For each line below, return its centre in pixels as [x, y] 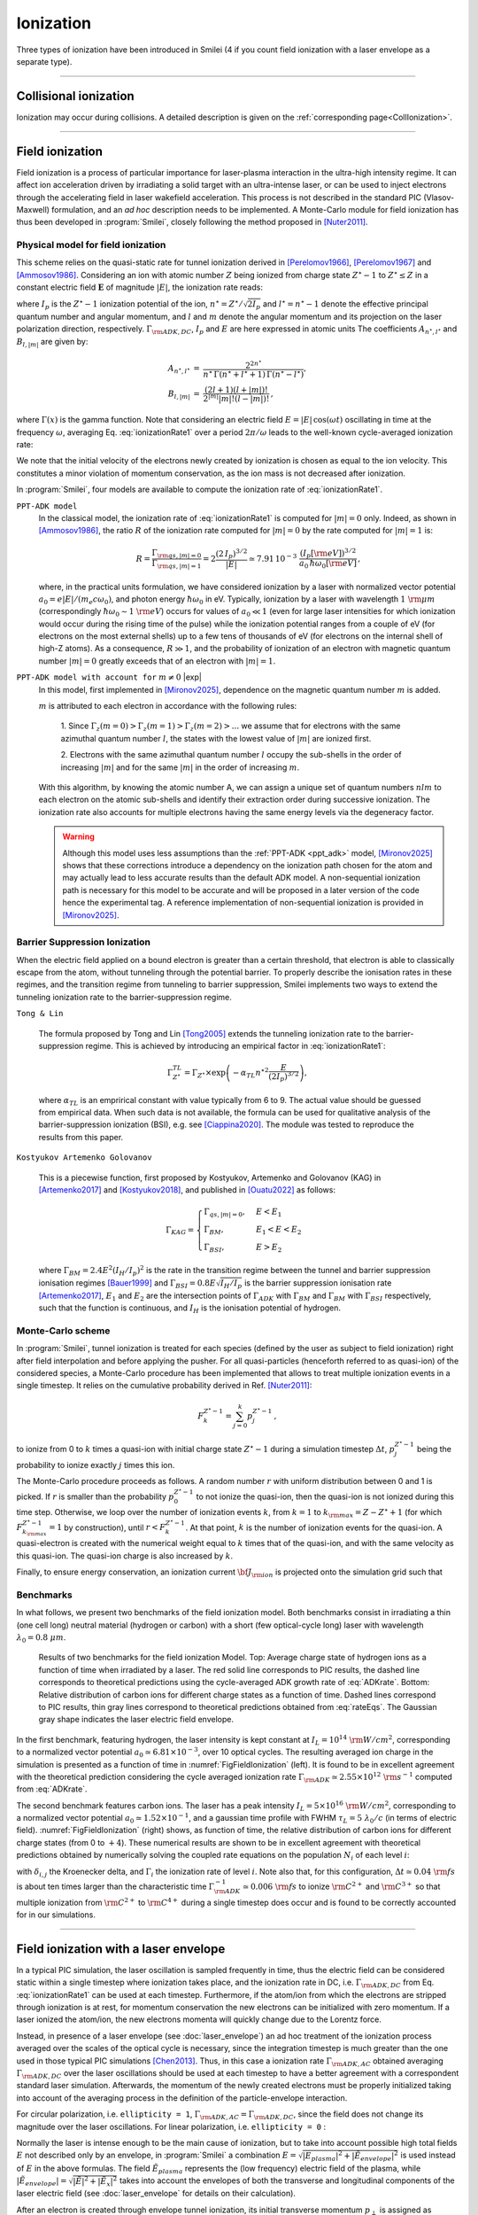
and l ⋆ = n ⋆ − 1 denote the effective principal [345, 303]
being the [434, 1449]
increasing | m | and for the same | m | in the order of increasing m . [180, 767]
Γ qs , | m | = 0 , [224, 1212]
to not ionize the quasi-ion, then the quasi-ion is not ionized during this [325, 1496]
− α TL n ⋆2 [251, 1073]
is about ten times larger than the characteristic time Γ [116, 1886]
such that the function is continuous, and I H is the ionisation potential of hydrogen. [189, 1309]
